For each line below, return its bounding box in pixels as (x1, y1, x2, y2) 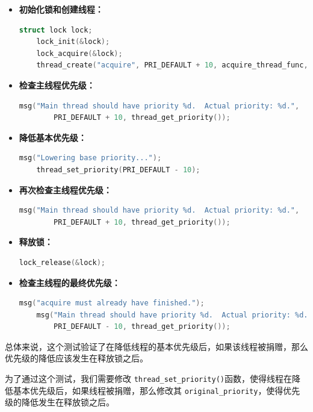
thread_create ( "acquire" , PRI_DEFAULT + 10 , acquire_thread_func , (36, 61, 308, 70)
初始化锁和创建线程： (19, 3, 104, 15)
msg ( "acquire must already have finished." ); (19, 299, 205, 308)
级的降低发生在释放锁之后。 (5, 396, 114, 408)
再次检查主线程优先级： (19, 183, 112, 196)
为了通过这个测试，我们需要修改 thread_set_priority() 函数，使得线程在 (5, 372, 293, 385)
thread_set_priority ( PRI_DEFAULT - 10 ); (36, 165, 200, 174)
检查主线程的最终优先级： (19, 276, 120, 289)
